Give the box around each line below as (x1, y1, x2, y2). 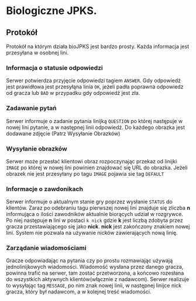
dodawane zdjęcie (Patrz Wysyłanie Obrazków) (6, 130, 121, 137)
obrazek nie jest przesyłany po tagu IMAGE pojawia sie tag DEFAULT (6, 170, 164, 177)
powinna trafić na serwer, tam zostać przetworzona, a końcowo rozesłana (6, 269, 184, 276)
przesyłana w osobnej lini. (6, 49, 69, 56)
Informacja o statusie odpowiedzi (6, 63, 104, 71)
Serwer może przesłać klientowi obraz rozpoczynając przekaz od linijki (6, 158, 177, 165)
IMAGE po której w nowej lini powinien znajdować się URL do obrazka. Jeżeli (6, 164, 188, 171)
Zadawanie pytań (6, 104, 57, 112)
